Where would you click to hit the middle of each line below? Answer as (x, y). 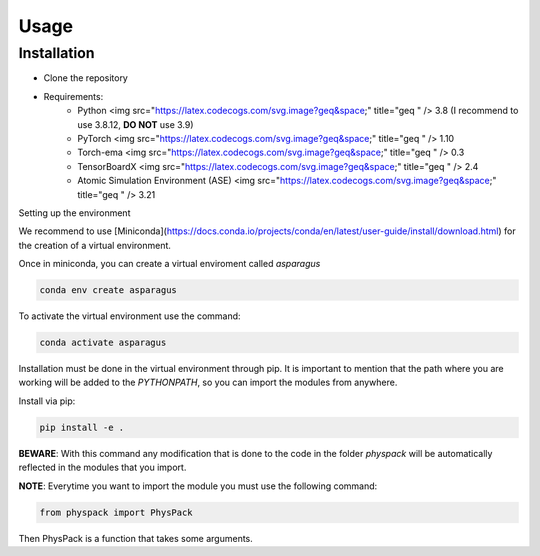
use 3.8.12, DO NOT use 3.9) (135, 124)
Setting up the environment (74, 212)
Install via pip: (47, 401)
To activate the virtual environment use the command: (129, 316)
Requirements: (73, 96)
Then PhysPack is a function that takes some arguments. (136, 538)
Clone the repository (86, 78)
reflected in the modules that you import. (102, 467)
